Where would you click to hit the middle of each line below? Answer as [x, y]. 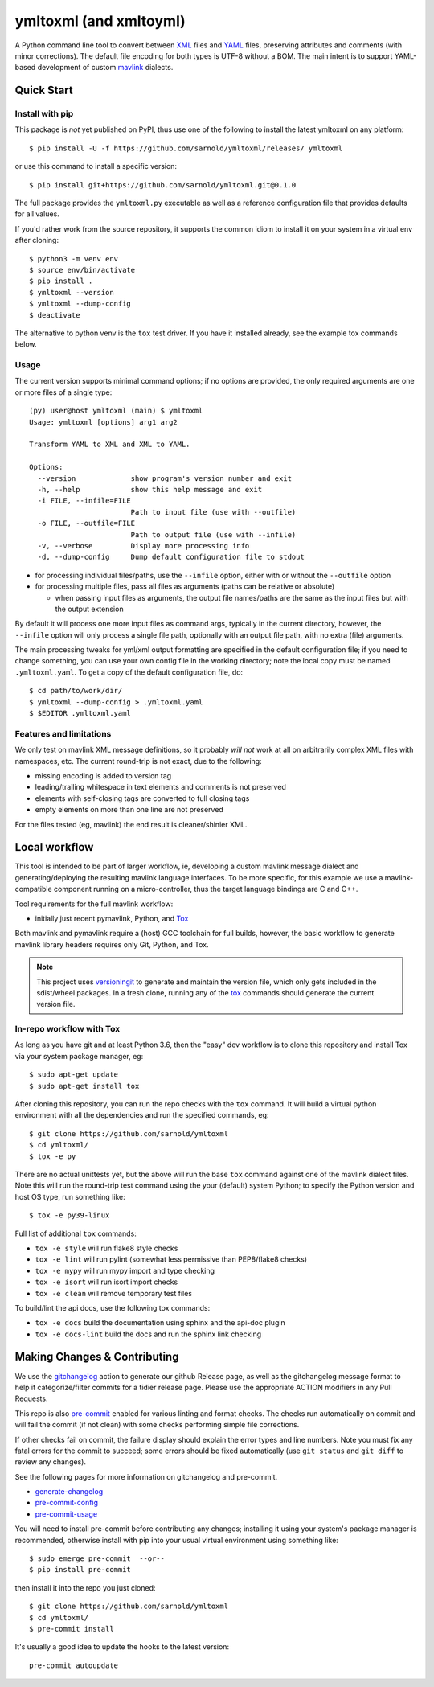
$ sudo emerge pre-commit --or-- [97, 1559]
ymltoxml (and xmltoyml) [100, 21]
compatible [33, 889]
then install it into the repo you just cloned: [85, 1587]
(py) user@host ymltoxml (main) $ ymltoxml [116, 411]
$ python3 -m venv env [74, 259]
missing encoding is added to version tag [103, 775]
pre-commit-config [67, 1503]
